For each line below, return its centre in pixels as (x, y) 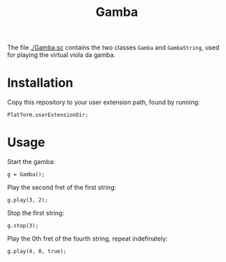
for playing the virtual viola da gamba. (62, 55)
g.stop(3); (23, 226)
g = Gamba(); (26, 174)
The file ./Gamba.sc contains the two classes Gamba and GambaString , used (113, 48)
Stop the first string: (36, 213)
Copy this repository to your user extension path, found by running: (104, 102)
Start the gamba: (31, 162)
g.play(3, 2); (28, 200)
